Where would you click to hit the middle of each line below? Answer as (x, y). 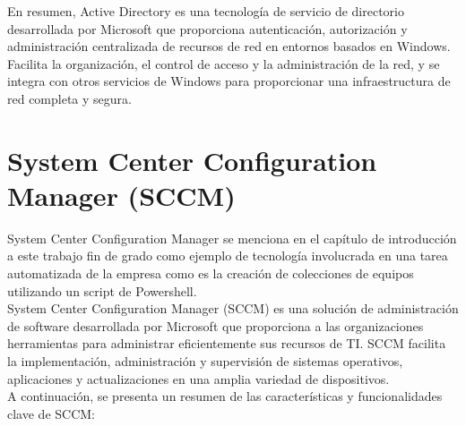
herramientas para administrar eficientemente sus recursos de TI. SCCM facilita (227, 343)
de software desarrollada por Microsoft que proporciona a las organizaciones (216, 325)
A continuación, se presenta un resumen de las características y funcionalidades (225, 396)
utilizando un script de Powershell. (102, 290)
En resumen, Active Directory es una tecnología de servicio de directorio (206, 11)
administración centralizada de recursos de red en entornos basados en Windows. (229, 46)
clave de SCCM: (51, 413)
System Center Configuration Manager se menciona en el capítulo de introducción (232, 238)
